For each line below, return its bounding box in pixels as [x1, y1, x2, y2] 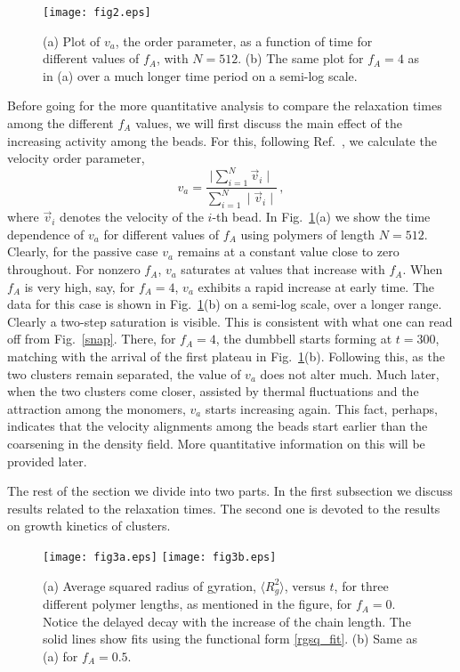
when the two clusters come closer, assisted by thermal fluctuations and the [7, 382, 419, 401]
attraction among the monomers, [7, 399, 186, 417]
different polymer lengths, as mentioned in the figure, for [43, 595, 352, 613]
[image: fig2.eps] [43, 6, 151, 19]
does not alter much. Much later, [260, 364, 440, 383]
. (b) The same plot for [238, 49, 364, 68]
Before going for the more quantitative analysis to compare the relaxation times [7, 96, 442, 115]
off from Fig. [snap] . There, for [7, 329, 176, 348]
